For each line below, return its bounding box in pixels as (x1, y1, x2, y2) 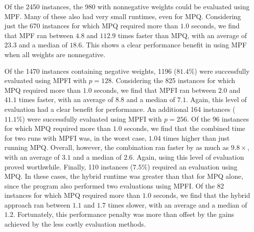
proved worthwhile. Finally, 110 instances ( (4, 161, 133, 171)
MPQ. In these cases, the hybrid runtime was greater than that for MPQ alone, (4, 171, 243, 181)
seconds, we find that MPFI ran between (94, 84, 216, 95)
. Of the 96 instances (186, 113, 249, 124)
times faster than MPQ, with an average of (117, 30, 247, 40)
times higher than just (163, 132, 230, 143)
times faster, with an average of (19, 94, 114, 105)
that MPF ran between (4, 30, 73, 40)
